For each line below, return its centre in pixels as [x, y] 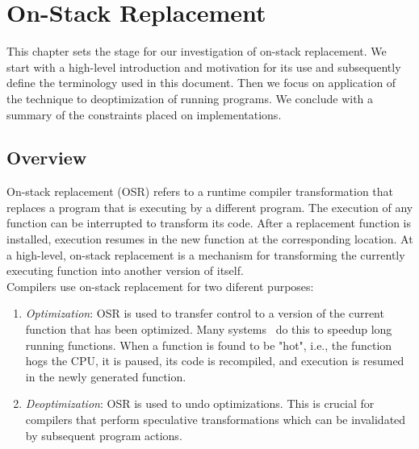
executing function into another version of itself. [125, 270]
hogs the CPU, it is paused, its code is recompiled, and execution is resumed [215, 361]
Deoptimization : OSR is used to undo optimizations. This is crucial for [200, 403]
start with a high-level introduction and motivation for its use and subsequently [204, 67]
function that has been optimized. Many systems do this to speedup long [209, 329]
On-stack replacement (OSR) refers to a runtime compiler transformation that [200, 191]
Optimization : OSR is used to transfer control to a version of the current [205, 313]
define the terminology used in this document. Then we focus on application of [201, 83]
